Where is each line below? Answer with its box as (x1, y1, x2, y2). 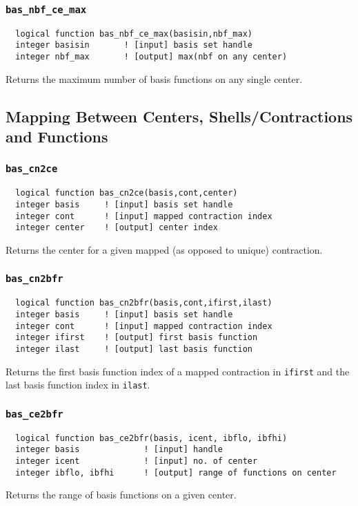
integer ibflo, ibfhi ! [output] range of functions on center (15, 467, 337, 478)
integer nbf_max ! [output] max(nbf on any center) (15, 52, 288, 62)
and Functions (6, 126, 108, 147)
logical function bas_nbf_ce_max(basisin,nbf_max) (15, 28, 252, 39)
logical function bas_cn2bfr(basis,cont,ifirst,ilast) (15, 298, 272, 308)
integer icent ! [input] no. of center (15, 456, 258, 466)
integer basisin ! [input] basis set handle (15, 40, 252, 50)
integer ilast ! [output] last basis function (15, 344, 252, 354)
